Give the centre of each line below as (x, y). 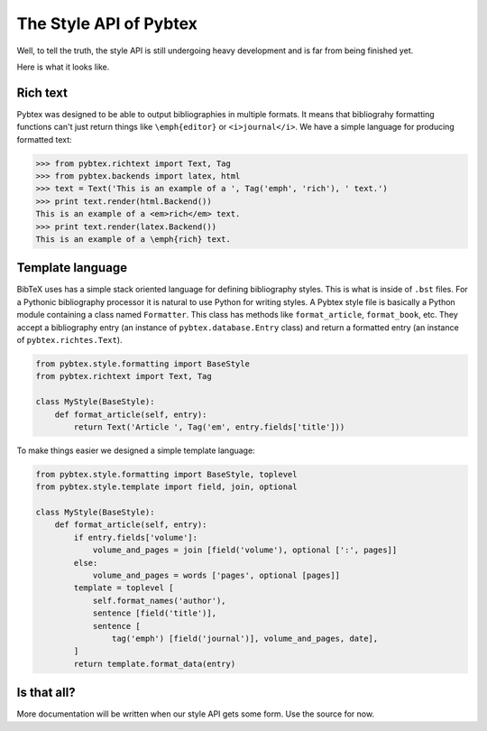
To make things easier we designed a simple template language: (136, 450)
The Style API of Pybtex (107, 23)
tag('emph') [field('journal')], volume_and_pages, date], (245, 638)
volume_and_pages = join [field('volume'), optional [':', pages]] (245, 550)
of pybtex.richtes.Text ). (69, 340)
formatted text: (44, 139)
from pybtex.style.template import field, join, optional (166, 487)
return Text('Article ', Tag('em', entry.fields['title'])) (209, 427)
